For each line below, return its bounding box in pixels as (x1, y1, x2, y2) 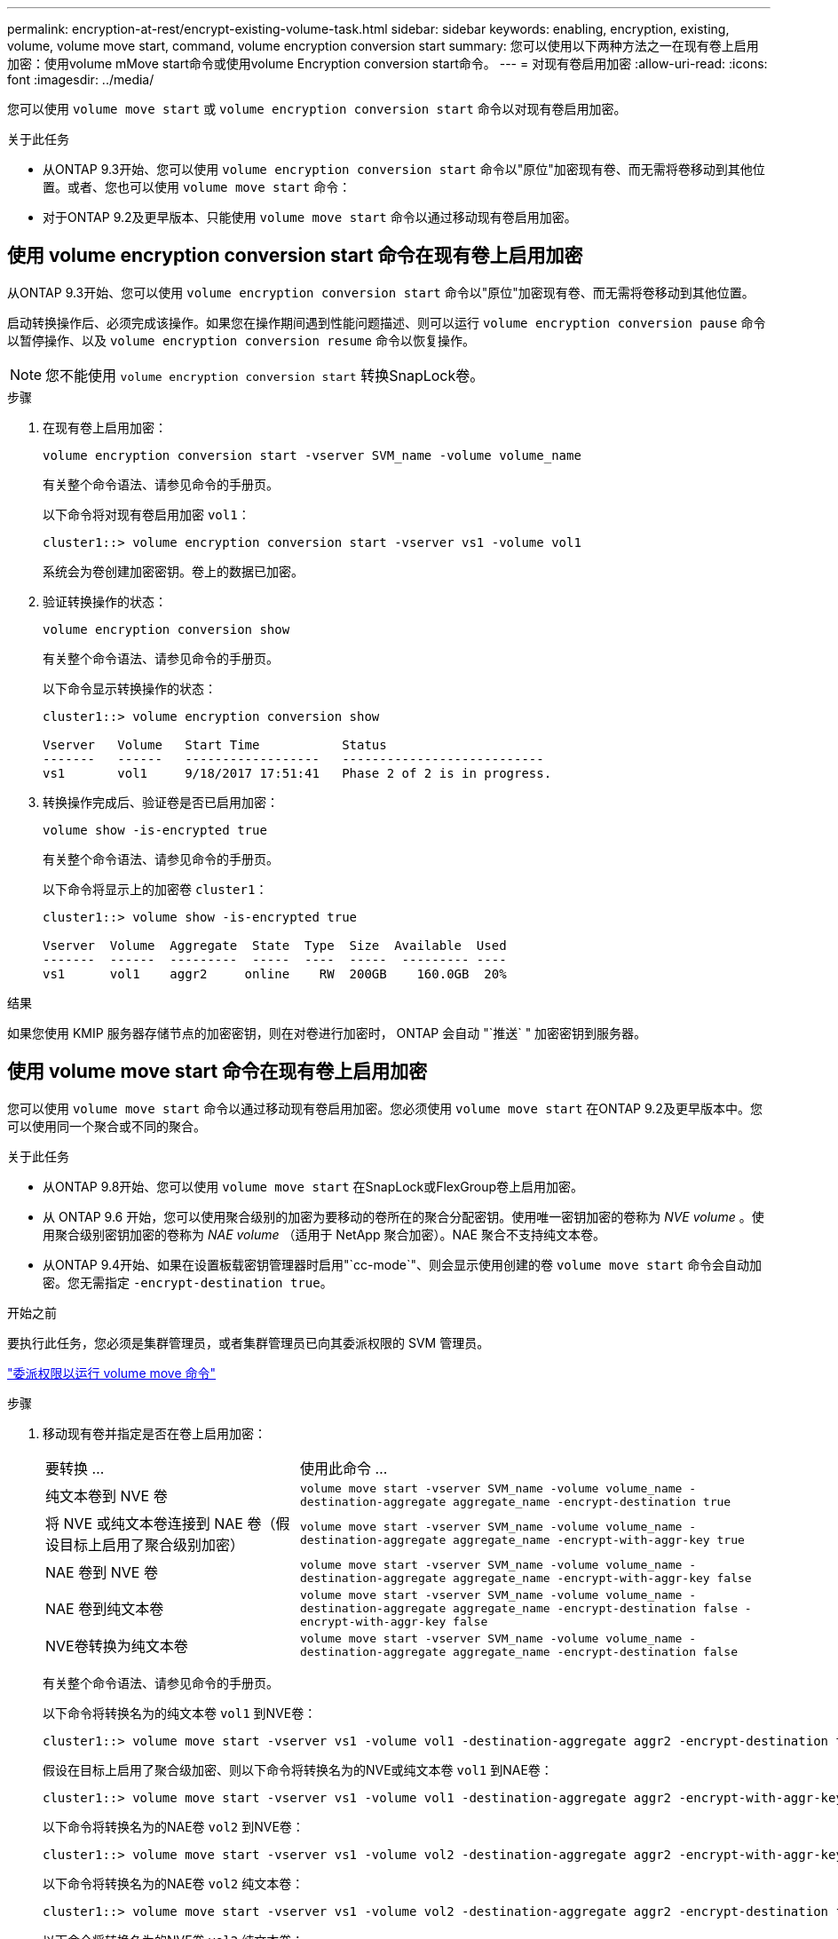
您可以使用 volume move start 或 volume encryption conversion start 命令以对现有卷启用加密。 (7, 101, 627, 116)
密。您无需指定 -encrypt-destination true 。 (43, 1274, 333, 1290)
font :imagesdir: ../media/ (7, 72, 154, 87)
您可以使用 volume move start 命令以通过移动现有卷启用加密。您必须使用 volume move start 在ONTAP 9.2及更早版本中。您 (7, 1100, 763, 1116)
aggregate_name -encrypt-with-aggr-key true (453, 1532, 745, 1547)
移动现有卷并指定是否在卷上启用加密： (43, 1425, 266, 1441)
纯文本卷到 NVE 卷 (45, 1486, 168, 1505)
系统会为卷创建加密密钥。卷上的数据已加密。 (43, 563, 304, 579)
